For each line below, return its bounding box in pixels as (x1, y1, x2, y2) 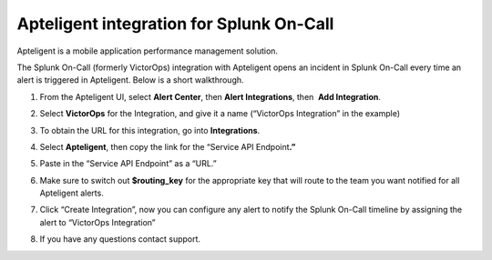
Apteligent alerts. (39, 187, 104, 199)
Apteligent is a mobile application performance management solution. (16, 45, 278, 56)
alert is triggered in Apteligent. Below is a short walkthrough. (16, 75, 245, 85)
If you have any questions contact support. (39, 234, 200, 245)
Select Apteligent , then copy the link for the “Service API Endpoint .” (39, 141, 296, 152)
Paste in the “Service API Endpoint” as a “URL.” (39, 158, 218, 169)
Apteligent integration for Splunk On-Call (16, 14, 334, 34)
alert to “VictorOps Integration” (39, 216, 157, 227)
